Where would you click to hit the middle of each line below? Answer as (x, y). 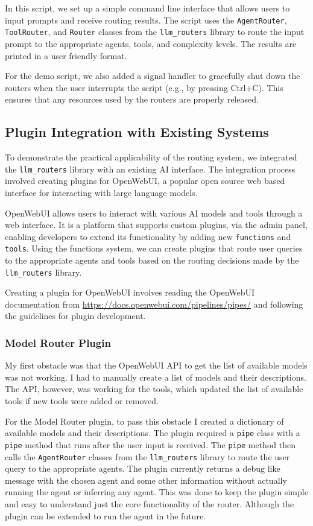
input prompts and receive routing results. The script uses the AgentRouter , (146, 20)
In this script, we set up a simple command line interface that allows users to (147, 8)
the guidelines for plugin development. (75, 316)
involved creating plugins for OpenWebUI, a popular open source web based (145, 181)
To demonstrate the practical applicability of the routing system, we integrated (151, 157)
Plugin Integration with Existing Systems (137, 132)
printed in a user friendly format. (66, 55)
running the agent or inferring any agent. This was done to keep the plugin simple (156, 492)
